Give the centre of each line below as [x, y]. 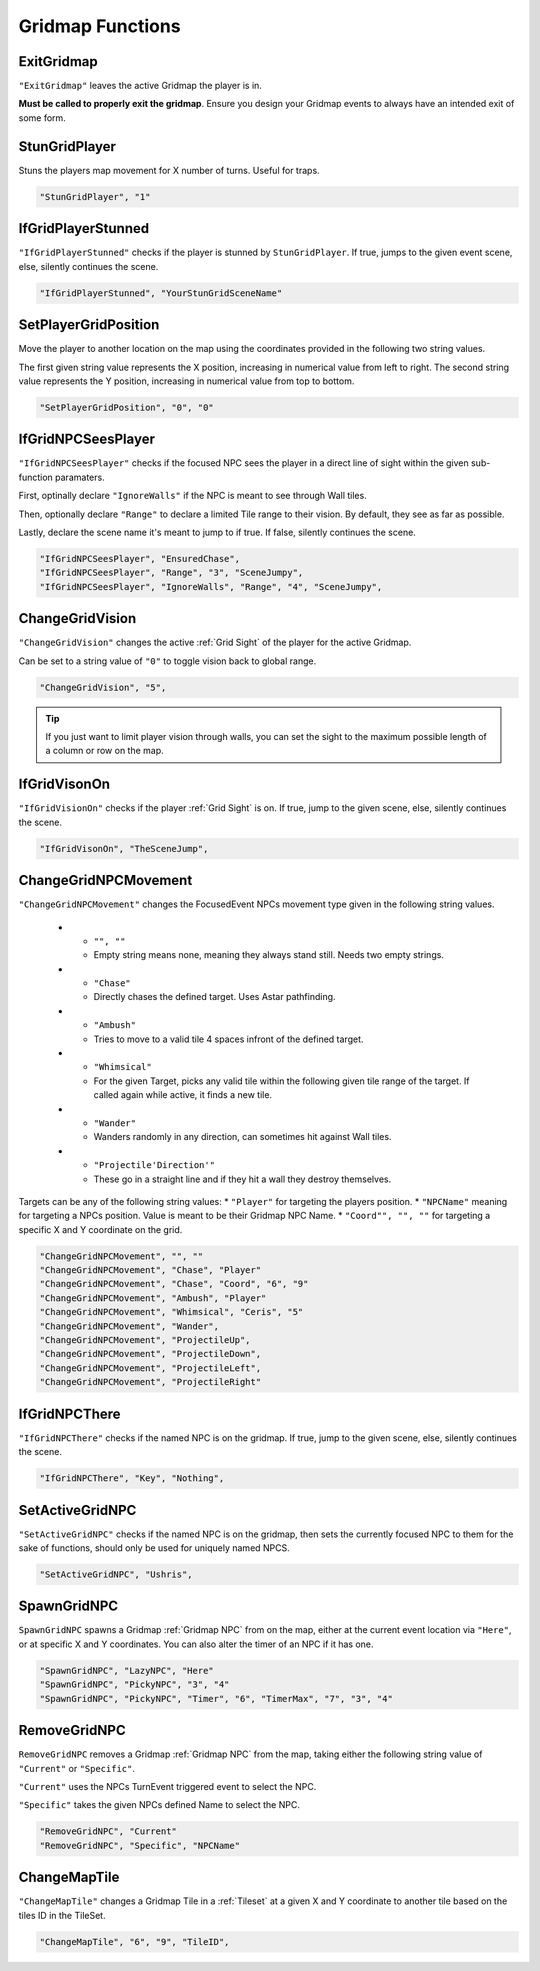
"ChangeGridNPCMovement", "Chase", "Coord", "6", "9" [174, 1284]
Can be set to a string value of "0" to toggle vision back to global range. [167, 661]
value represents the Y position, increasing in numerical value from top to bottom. [186, 381]
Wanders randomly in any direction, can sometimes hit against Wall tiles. [242, 1137]
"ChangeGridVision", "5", [103, 687]
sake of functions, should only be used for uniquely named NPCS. [154, 1547]
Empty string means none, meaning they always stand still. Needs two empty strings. [269, 955]
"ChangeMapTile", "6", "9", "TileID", [134, 1941]
